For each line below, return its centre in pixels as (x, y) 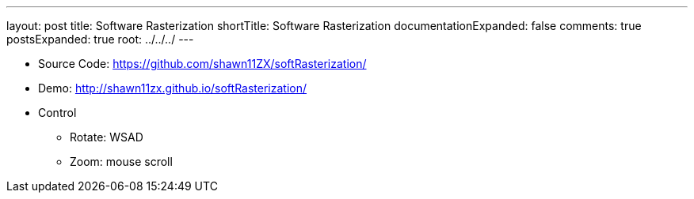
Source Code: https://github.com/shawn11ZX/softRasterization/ (202, 64)
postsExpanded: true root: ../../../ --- (100, 39)
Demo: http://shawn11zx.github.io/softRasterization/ (173, 88)
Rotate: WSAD (107, 137)
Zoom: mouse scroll (121, 161)
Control (57, 113)
